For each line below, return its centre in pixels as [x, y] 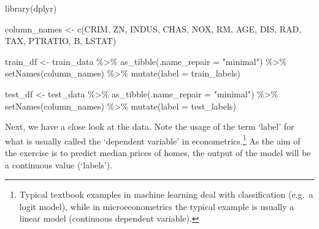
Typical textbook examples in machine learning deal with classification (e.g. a [166, 194]
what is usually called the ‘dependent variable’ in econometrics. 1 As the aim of [153, 140]
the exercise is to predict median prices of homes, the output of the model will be [158, 152]
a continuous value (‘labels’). [59, 164]
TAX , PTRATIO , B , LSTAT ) [61, 41]
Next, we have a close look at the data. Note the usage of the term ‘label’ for [150, 126]
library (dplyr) [31, 8]
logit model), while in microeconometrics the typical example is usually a [157, 206]
